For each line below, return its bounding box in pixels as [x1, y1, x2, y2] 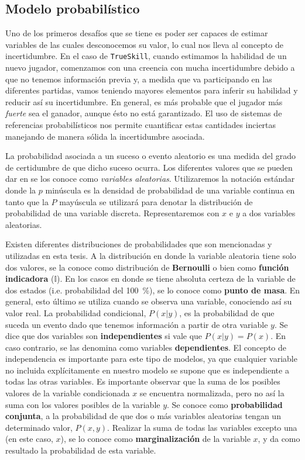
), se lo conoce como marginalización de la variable [60, 433, 251, 445]
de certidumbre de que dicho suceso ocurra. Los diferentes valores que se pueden [5, 161, 293, 173]
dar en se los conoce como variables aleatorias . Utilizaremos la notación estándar [5, 172, 295, 185]
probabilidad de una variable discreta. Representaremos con [5, 207, 220, 219]
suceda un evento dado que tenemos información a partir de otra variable [5, 318, 268, 330]
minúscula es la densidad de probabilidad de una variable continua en [45, 184, 295, 196]
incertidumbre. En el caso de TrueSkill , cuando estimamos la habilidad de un [5, 50, 287, 62]
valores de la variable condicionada [5, 387, 130, 399]
